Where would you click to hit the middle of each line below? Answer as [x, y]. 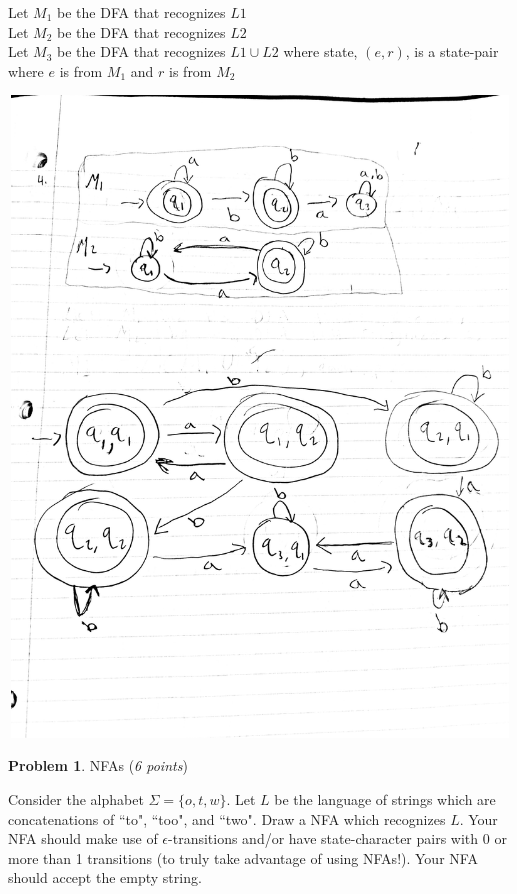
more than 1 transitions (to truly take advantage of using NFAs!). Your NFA [243, 857]
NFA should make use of [83, 838]
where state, [320, 51]
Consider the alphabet [76, 799]
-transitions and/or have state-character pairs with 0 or [337, 838]
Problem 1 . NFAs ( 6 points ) [98, 765]
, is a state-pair [452, 51]
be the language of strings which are [385, 799]
